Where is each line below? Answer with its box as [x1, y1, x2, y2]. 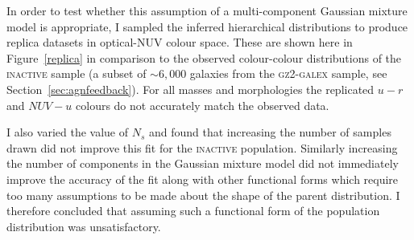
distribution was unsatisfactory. [6, 218, 161, 234]
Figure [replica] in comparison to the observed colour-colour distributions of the [6, 49, 402, 66]
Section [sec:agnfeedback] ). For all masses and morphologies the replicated [6, 80, 375, 97]
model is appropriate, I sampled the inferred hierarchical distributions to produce [6, 18, 408, 35]
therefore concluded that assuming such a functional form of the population [6, 202, 380, 219]
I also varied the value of [6, 124, 128, 140]
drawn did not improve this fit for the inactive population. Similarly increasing [6, 139, 398, 156]
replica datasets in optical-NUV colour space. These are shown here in [6, 34, 353, 51]
